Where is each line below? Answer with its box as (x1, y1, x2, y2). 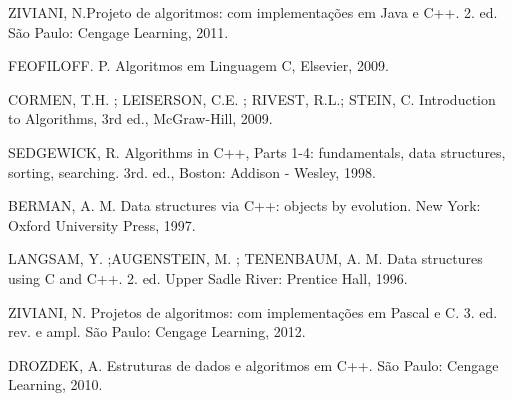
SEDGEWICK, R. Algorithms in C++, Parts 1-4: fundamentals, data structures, (8, 141, 506, 162)
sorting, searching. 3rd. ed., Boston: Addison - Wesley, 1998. (8, 161, 376, 182)
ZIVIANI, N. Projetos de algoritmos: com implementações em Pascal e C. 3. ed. (8, 301, 498, 322)
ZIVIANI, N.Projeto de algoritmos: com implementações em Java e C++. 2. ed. (8, 2, 498, 22)
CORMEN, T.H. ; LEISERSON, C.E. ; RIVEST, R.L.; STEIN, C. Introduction (8, 88, 496, 109)
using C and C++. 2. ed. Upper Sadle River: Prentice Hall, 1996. (8, 267, 408, 288)
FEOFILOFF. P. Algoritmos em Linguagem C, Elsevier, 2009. (8, 55, 389, 76)
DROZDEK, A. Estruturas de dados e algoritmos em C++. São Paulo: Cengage (8, 354, 499, 375)
